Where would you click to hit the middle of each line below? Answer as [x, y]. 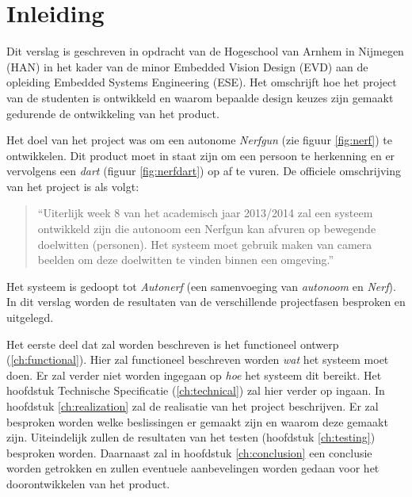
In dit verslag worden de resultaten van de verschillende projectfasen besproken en [206, 302]
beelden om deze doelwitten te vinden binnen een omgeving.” [186, 260]
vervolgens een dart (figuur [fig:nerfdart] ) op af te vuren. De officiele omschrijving [204, 171]
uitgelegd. [30, 317]
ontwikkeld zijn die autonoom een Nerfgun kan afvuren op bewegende [207, 229]
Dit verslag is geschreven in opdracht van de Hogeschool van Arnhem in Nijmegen [205, 51]
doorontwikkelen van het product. [88, 483]
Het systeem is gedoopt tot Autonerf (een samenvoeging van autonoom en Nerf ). [201, 286]
